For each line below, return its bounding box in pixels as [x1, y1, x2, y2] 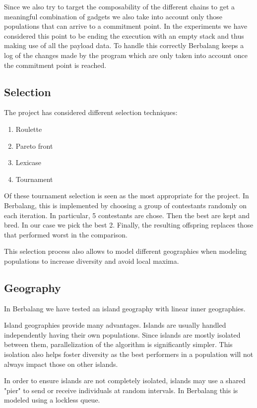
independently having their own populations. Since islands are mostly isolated [4, 329, 241, 340]
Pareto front [15, 140, 53, 151]
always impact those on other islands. [4, 358, 118, 369]
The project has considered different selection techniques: [4, 107, 178, 117]
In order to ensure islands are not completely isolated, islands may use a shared [4, 375, 246, 386]
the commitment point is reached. [4, 59, 107, 70]
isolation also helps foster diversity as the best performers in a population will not [4, 349, 254, 359]
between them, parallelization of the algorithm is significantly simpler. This [4, 339, 233, 350]
